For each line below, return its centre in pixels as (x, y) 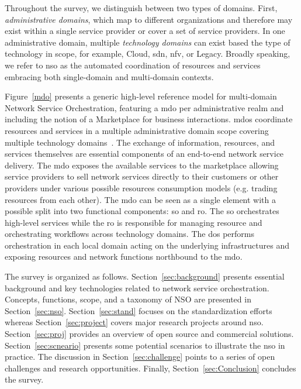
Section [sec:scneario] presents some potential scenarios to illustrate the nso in (145, 345)
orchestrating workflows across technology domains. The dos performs (129, 234)
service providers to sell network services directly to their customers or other (142, 176)
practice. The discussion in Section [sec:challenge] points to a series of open (140, 357)
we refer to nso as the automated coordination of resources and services (133, 65)
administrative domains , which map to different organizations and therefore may (149, 19)
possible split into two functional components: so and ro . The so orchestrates (142, 211)
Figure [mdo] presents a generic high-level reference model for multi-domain (141, 96)
